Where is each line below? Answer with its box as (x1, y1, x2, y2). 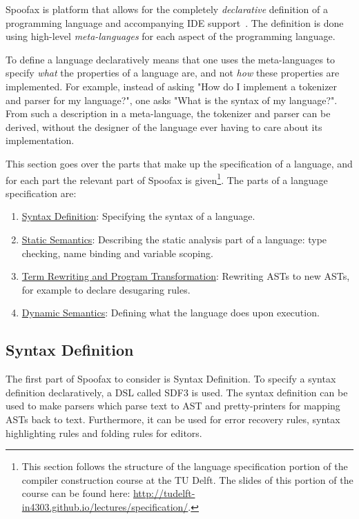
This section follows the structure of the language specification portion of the (21, 459, 348, 474)
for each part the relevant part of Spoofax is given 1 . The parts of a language (6, 170, 328, 187)
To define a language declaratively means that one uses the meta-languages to (6, 52, 336, 66)
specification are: (6, 185, 77, 200)
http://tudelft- (133, 486, 195, 500)
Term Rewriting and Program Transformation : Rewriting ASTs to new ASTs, (21, 269, 350, 283)
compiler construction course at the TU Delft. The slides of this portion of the (21, 472, 353, 487)
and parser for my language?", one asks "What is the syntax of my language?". (6, 92, 338, 107)
